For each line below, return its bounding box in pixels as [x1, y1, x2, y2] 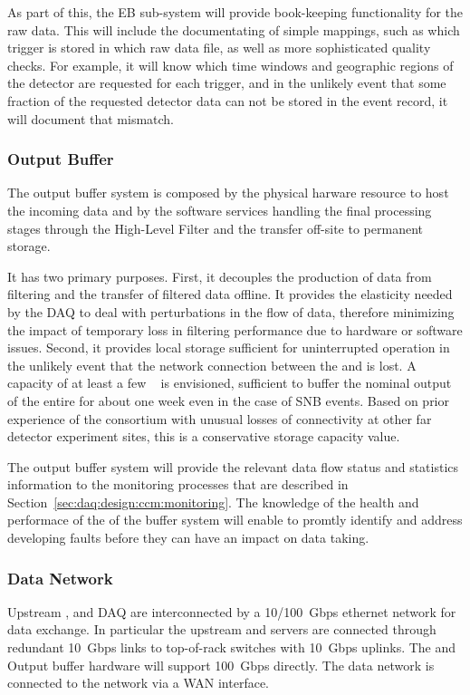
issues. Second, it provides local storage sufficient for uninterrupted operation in [7, 338, 450, 357]
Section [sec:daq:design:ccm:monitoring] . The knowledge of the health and [7, 492, 419, 511]
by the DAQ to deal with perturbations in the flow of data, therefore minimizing [7, 302, 455, 321]
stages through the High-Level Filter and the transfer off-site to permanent [7, 218, 423, 237]
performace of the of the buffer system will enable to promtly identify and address [7, 510, 463, 529]
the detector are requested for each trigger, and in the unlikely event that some [7, 73, 446, 92]
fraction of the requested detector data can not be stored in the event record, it [7, 91, 448, 110]
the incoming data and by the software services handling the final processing [7, 200, 432, 219]
